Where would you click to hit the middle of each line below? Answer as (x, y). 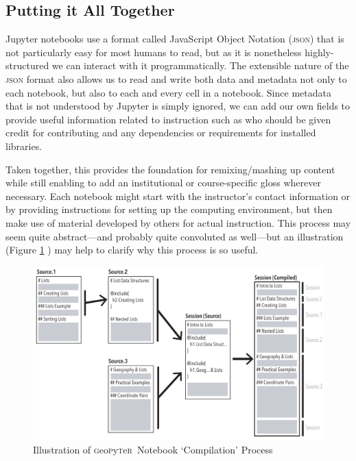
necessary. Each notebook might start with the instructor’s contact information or (178, 196)
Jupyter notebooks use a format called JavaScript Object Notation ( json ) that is (175, 39)
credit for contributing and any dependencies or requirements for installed (161, 133)
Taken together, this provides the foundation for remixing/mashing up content (170, 169)
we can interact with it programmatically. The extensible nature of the (200, 65)
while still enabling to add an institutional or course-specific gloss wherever (163, 183)
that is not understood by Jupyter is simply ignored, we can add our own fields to (178, 106)
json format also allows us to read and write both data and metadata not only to (176, 78)
